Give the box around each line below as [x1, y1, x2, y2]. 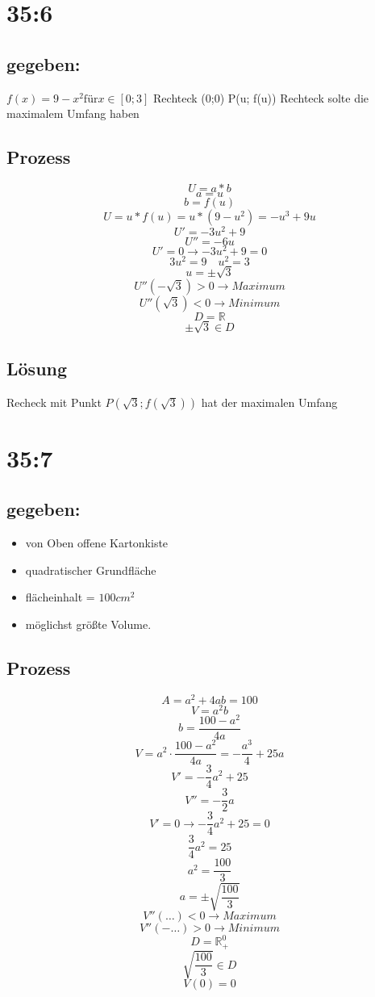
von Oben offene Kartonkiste [25, 534, 169, 551]
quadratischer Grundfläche [25, 561, 156, 578]
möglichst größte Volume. [25, 615, 152, 632]
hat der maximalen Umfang [201, 393, 338, 410]
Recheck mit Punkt [6, 393, 102, 410]
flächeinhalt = [25, 589, 95, 605]
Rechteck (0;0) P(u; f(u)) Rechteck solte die [153, 89, 369, 106]
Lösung [6, 355, 68, 380]
